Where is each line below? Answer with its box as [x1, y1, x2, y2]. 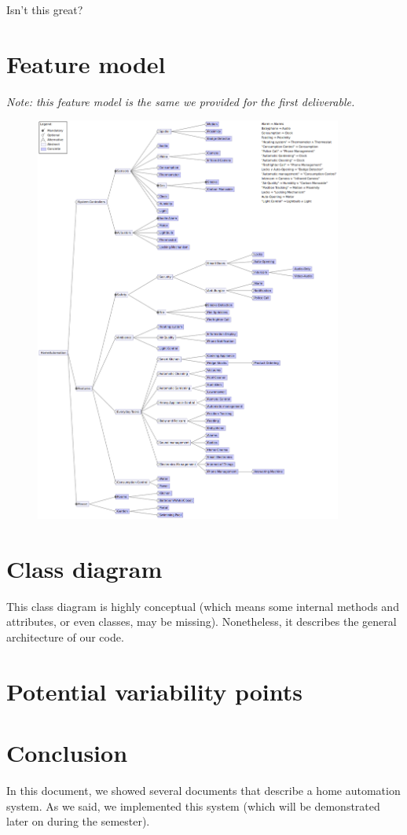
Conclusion [6, 737, 128, 769]
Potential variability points [6, 675, 303, 707]
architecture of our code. [6, 629, 124, 646]
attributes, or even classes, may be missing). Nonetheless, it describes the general [6, 613, 397, 630]
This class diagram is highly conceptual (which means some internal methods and [6, 598, 399, 614]
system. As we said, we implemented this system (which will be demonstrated [6, 797, 380, 814]
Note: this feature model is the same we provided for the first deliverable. [6, 93, 355, 109]
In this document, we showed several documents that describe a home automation [6, 782, 401, 799]
